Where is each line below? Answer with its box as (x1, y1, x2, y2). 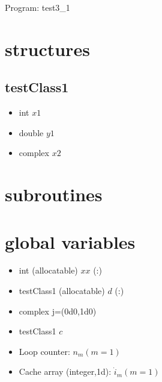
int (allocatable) (19, 264, 78, 277)
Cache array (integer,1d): (19, 365, 112, 378)
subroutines (5, 182, 103, 207)
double (19, 126, 44, 139)
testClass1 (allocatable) (19, 284, 105, 297)
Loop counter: (19, 345, 70, 357)
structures (5, 36, 90, 61)
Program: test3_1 (5, 1, 70, 13)
